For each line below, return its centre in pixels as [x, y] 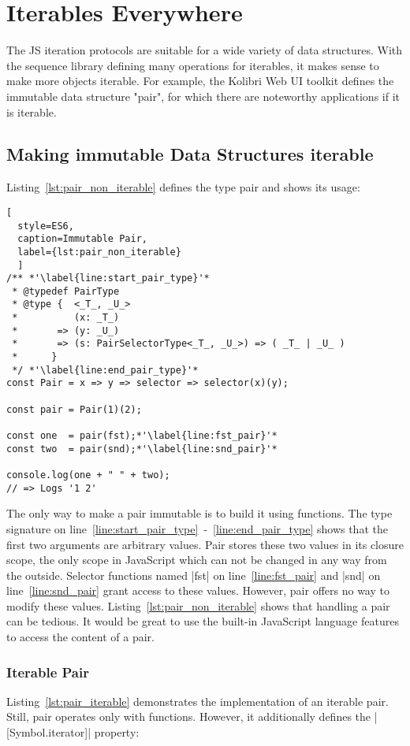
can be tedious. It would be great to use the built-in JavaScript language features [203, 621]
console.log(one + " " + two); [88, 475]
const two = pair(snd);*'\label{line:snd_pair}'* [142, 449]
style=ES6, [46, 226]
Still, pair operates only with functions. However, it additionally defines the [189, 716]
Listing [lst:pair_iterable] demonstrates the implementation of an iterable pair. [198, 701]
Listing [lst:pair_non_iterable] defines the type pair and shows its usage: [183, 187]
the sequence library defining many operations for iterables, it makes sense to [193, 65]
